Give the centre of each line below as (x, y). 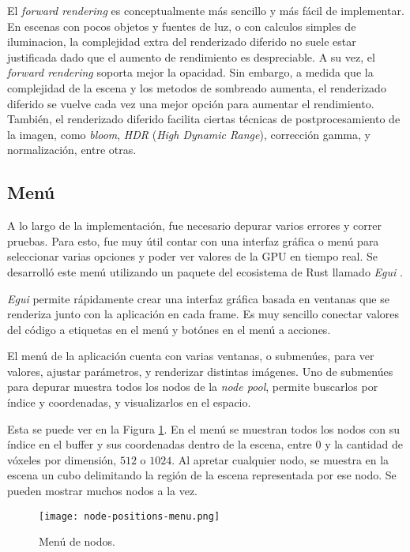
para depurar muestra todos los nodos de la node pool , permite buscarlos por (193, 387)
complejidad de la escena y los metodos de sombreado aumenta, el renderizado (197, 87)
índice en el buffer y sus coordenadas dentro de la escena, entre (160, 444)
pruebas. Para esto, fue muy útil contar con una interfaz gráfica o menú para (193, 240)
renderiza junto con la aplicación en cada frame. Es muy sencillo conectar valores (203, 314)
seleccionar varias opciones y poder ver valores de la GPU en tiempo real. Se (193, 256)
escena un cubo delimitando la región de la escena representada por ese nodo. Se (202, 475)
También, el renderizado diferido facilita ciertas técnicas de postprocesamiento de (204, 119)
